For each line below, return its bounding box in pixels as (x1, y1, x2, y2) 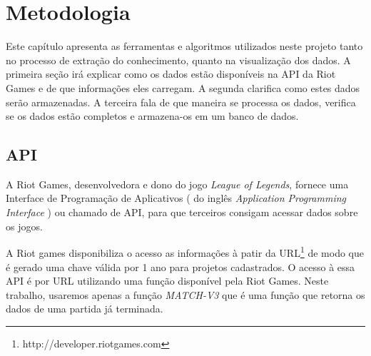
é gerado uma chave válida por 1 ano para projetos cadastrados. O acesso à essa (6, 259, 355, 274)
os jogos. (6, 218, 43, 233)
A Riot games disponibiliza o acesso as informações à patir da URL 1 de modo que (6, 243, 364, 260)
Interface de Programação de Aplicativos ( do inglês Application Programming (6, 190, 347, 205)
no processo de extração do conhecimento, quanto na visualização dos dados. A (6, 52, 351, 67)
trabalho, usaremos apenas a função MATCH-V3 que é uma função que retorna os (6, 287, 365, 302)
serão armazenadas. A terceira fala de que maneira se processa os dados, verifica (6, 94, 356, 109)
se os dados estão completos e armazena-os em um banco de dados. (6, 108, 299, 123)
